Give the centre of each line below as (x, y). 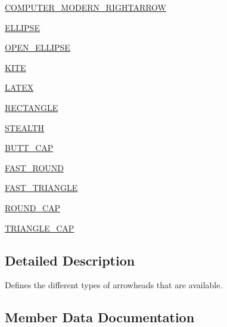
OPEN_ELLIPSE (38, 47)
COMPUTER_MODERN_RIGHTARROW (85, 7)
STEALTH (25, 127)
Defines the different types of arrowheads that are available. (114, 285)
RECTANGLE (32, 107)
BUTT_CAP (29, 148)
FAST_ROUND (34, 167)
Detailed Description (70, 260)
